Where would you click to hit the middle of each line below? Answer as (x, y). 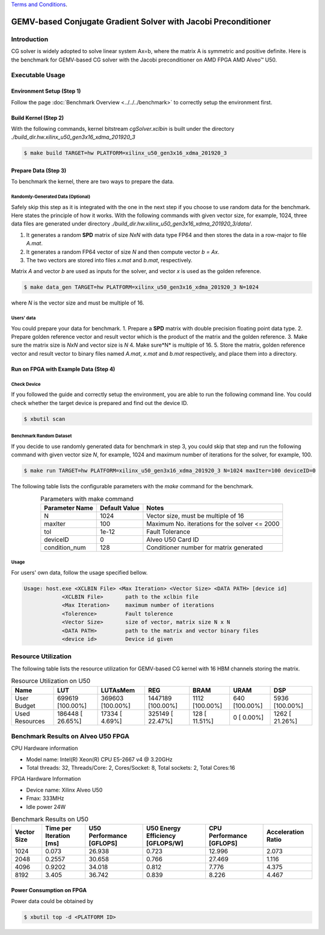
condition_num (65, 547)
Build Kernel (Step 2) (38, 118)
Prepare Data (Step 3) (39, 170)
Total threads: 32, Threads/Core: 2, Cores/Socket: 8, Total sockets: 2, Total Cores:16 (131, 768)
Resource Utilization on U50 (51, 681)
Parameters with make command (87, 499)
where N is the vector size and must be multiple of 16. (78, 303)
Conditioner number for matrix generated (205, 547)
